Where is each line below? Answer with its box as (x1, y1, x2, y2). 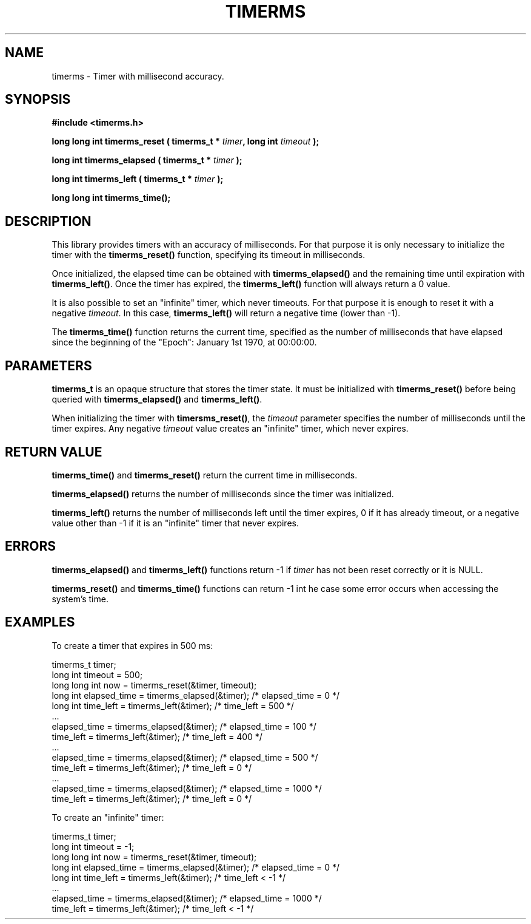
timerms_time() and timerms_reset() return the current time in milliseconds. (52, 469, 358, 480)
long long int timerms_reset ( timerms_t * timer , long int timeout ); (52, 136, 319, 147)
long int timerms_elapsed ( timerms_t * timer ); (52, 155, 242, 166)
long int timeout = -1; (52, 841, 135, 852)
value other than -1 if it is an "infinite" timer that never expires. (52, 517, 299, 528)
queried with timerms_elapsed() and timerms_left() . (52, 394, 262, 405)
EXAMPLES (5, 614, 75, 630)
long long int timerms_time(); (52, 192, 171, 203)
